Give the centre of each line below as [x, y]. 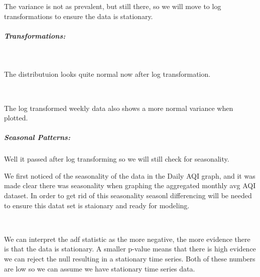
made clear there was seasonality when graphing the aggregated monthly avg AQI [130, 185]
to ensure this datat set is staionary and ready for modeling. [97, 205]
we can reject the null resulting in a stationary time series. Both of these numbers [130, 259]
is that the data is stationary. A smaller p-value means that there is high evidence [130, 249]
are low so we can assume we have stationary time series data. [100, 268]
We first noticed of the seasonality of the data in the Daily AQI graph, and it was [130, 175]
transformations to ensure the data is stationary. [79, 16]
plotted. [16, 118]
